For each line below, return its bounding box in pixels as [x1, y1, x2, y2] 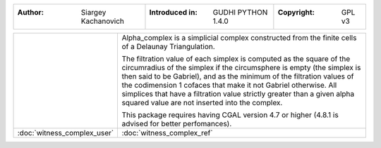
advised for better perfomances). [121, 119, 232, 128]
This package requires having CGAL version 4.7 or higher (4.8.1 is [121, 110, 339, 119]
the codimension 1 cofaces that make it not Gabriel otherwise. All [121, 81, 337, 90]
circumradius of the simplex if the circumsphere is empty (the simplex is [121, 63, 361, 72]
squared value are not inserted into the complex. [121, 98, 283, 107]
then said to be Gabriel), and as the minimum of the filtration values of [121, 72, 354, 81]
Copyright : [277, 8, 315, 17]
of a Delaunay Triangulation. [121, 42, 215, 51]
